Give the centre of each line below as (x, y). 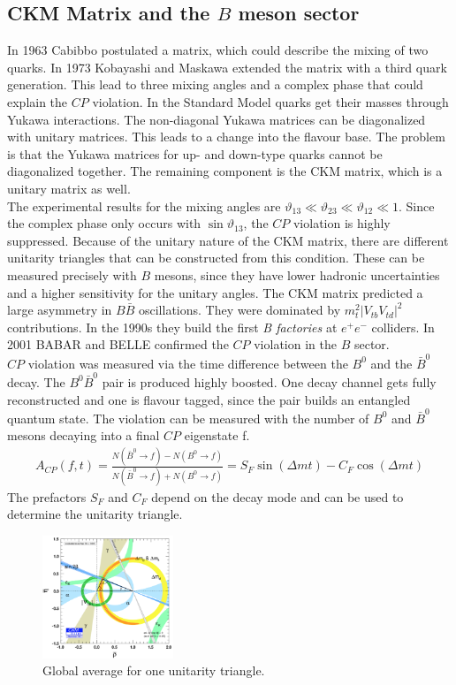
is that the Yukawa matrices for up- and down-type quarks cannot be (195, 153)
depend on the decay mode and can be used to (277, 496)
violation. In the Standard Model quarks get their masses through (270, 101)
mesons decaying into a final (84, 435)
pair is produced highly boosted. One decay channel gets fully (269, 381)
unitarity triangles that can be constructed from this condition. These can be (216, 258)
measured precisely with (72, 274)
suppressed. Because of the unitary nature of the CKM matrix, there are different (228, 240)
